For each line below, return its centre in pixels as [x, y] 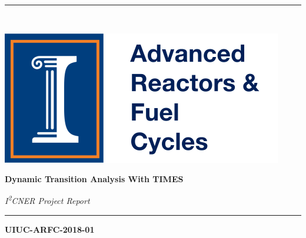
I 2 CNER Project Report [47, 200]
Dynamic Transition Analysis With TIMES [94, 179]
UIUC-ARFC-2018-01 [50, 229]
